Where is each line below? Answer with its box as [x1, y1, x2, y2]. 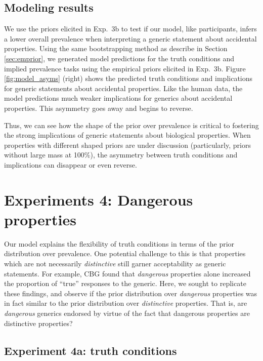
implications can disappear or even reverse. [4, 159, 137, 170]
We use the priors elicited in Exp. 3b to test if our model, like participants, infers [4, 23, 257, 34]
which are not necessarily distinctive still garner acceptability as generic [4, 258, 226, 269]
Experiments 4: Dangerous [4, 189, 193, 210]
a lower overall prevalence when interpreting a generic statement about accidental [4, 33, 257, 44]
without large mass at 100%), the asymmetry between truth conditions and [4, 149, 238, 160]
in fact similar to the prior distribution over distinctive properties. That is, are [4, 298, 247, 308]
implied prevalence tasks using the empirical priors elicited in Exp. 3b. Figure [4, 63, 246, 73]
